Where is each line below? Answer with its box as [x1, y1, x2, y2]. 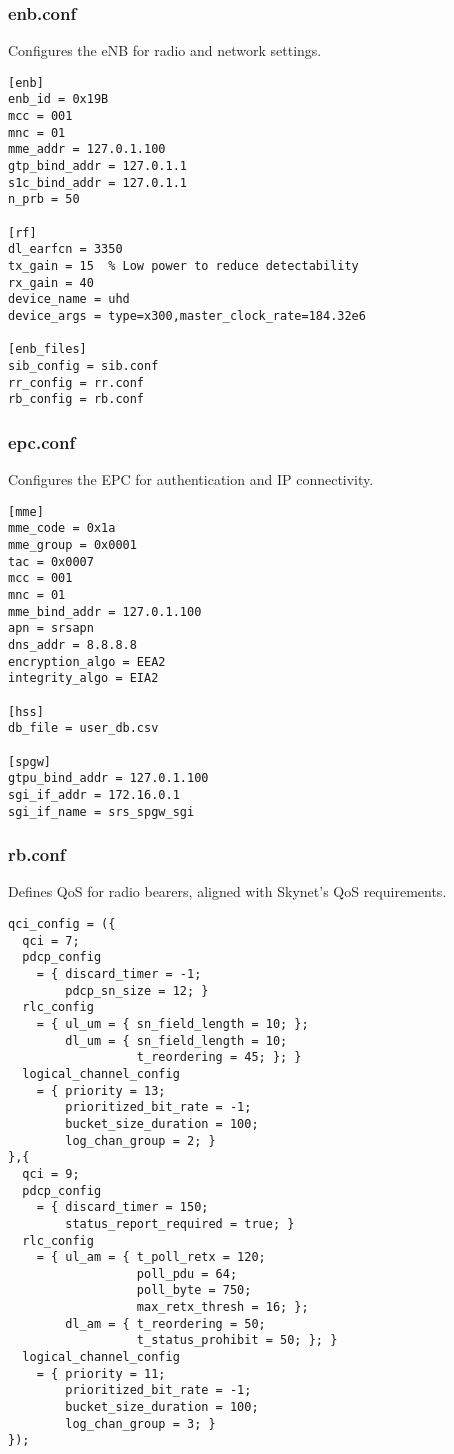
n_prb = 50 [8, 192, 80, 207]
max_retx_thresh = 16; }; [136, 1300, 309, 1315]
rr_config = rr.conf [8, 375, 145, 390]
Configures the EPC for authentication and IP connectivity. [8, 469, 374, 490]
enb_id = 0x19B [8, 92, 109, 107]
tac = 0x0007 [8, 554, 94, 569]
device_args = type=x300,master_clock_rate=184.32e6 [8, 309, 366, 323]
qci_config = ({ [8, 917, 116, 932]
